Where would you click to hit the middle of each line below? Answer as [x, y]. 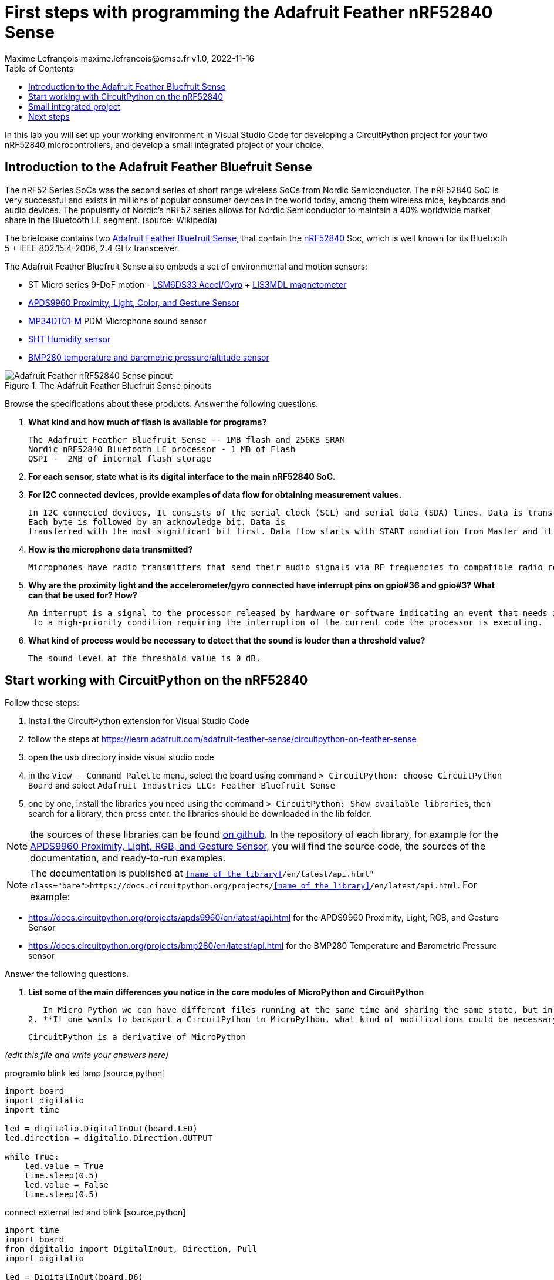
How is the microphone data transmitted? [111, 549]
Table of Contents [39, 68]
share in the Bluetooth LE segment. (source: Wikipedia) [111, 220]
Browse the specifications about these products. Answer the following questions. [162, 403]
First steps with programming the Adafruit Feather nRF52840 [249, 12]
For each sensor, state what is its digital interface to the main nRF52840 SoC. [182, 476]
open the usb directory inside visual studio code [121, 757]
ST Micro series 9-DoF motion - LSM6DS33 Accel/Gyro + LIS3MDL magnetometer [188, 284]
